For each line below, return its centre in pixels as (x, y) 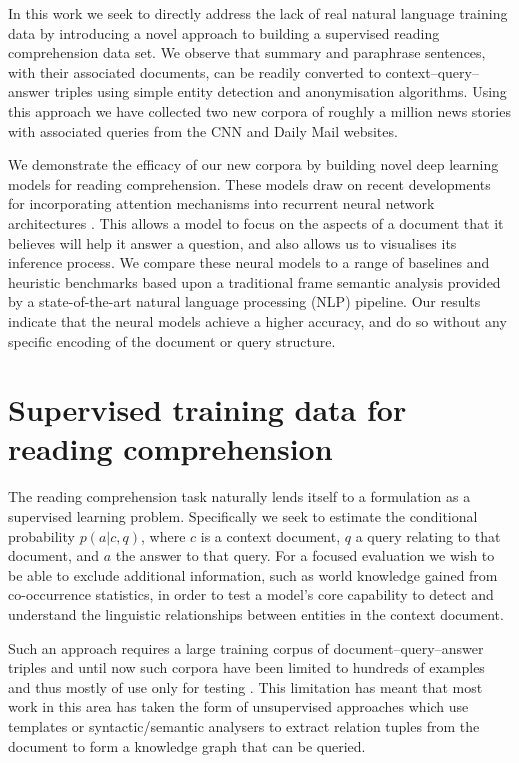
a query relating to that (428, 535)
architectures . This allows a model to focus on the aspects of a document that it (256, 222)
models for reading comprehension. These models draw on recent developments (249, 183)
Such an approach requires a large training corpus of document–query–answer (246, 647)
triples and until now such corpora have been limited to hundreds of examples (246, 667)
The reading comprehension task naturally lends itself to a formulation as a (239, 496)
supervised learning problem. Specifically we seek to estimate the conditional (243, 516)
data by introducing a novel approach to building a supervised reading (224, 32)
